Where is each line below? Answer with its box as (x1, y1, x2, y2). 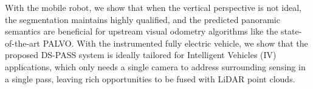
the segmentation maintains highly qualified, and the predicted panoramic (5, 13, 280, 25)
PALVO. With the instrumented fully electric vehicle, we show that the (43, 36, 308, 49)
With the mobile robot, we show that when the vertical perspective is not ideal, (5, 1, 301, 13)
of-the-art (5, 36, 40, 49)
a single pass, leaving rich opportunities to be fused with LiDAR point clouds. (5, 72, 295, 85)
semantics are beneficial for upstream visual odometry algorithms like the (5, 25, 278, 38)
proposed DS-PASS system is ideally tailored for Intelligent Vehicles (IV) (5, 48, 277, 61)
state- (281, 25, 302, 38)
